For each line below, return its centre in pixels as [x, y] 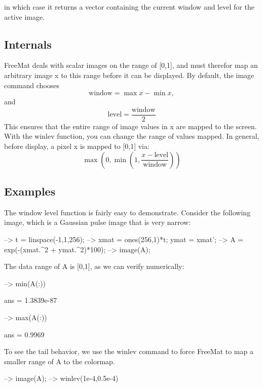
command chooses [32, 85]
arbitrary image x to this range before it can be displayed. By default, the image [129, 75]
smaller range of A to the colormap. [60, 361]
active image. [25, 16]
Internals [28, 44]
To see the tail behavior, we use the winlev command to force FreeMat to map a [129, 351]
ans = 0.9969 [24, 334]
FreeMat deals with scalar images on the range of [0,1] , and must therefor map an [131, 65]
